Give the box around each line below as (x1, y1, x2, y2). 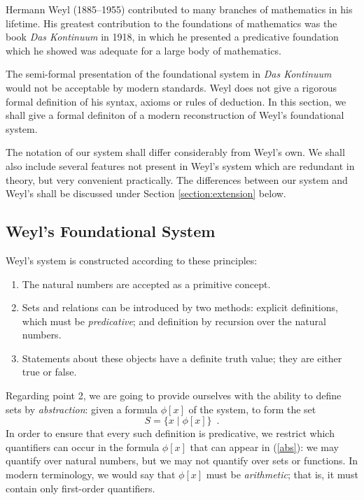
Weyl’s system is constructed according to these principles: (6, 252, 258, 267)
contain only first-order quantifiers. (6, 480, 155, 495)
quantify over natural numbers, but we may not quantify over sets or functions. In (6, 453, 358, 468)
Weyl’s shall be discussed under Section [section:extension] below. (6, 186, 286, 201)
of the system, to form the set (188, 401, 316, 416)
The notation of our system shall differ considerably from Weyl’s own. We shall (6, 145, 345, 159)
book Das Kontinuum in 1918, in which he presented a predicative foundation (6, 29, 339, 44)
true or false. (22, 364, 77, 379)
